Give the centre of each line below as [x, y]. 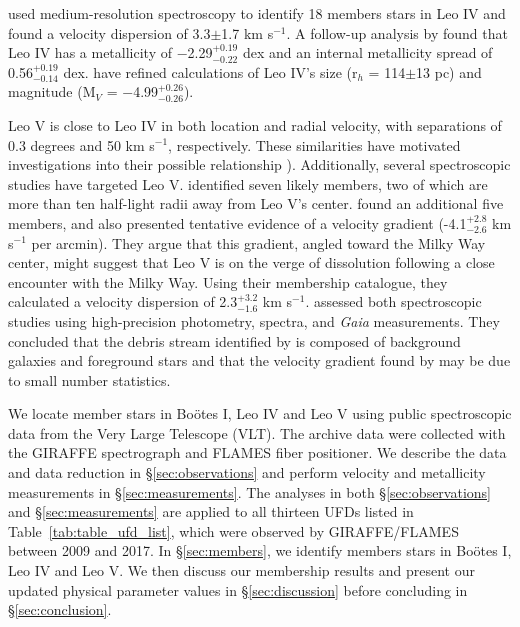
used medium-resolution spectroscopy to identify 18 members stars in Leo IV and [257, 13]
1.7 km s [247, 32]
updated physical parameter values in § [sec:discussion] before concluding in [238, 589]
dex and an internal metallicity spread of [367, 52]
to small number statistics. [89, 379]
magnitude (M [52, 91]
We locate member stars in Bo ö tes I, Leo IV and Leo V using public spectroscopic [260, 413]
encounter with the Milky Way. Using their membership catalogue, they [228, 281]
